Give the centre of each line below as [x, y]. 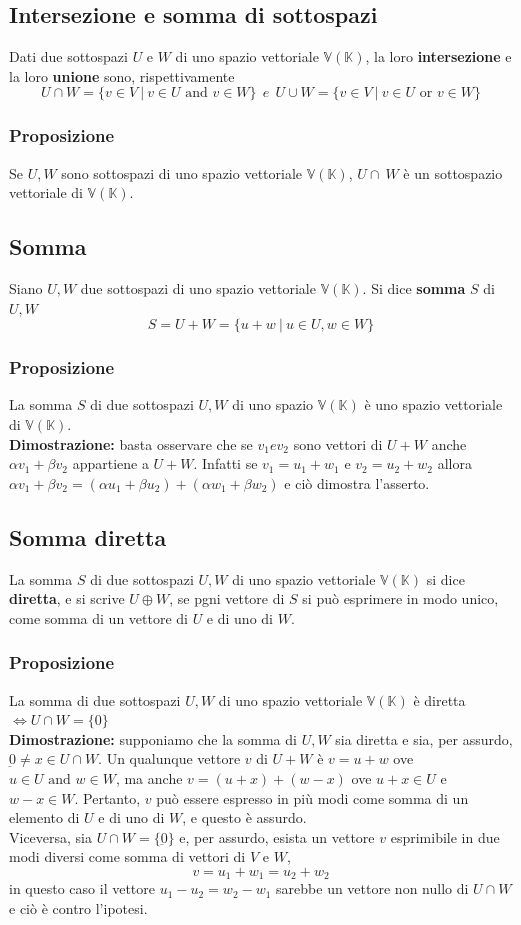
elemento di [44, 817]
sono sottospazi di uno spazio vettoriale [182, 172]
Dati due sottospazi [68, 56]
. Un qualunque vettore [169, 758]
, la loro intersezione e [438, 56]
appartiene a [110, 463]
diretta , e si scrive [67, 598]
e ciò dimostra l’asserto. [357, 482]
